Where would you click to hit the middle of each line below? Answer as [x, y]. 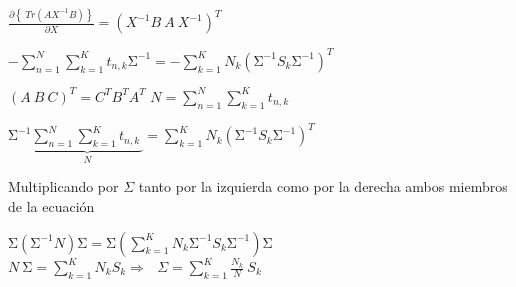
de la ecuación [51, 205]
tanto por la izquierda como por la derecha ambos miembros [323, 186]
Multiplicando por [63, 186]
